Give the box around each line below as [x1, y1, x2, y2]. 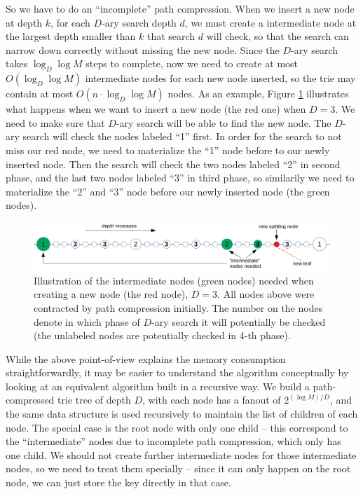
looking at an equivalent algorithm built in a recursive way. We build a [6, 378, 310, 393]
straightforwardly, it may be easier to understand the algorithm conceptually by [6, 365, 349, 380]
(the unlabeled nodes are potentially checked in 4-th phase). [34, 328, 291, 343]
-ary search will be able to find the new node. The [116, 115, 331, 130]
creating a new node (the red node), [34, 287, 189, 301]
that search [146, 29, 196, 43]
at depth [6, 15, 43, 29]
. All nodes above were [217, 287, 315, 301]
